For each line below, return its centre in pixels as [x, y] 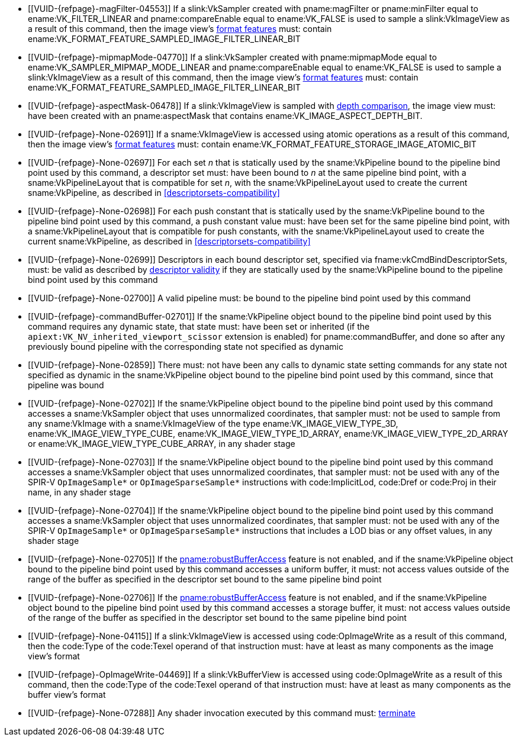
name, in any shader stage [79, 492]
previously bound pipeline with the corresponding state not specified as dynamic [186, 347]
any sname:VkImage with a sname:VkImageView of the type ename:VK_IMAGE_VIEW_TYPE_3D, [213, 423]
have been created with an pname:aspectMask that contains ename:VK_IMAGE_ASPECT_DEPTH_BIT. [225, 116]
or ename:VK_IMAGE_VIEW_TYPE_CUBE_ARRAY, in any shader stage [162, 444]
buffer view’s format [67, 695]
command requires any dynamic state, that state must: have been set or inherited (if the [199, 326]
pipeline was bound [66, 385]
